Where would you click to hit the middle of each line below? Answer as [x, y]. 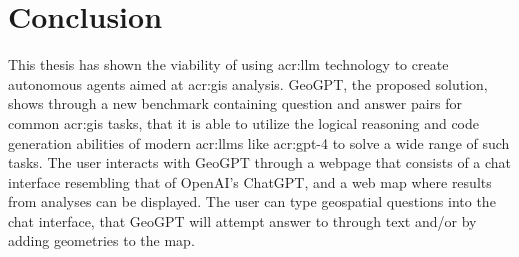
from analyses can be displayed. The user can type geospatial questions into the [252, 201]
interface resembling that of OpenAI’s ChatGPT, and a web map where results [250, 181]
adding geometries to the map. [101, 240]
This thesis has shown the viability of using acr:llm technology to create [228, 64]
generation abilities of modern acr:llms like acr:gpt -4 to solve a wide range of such [259, 142]
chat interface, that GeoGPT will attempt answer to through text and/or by [242, 220]
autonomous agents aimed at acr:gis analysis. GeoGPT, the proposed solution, [248, 83]
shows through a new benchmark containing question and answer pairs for [235, 103]
